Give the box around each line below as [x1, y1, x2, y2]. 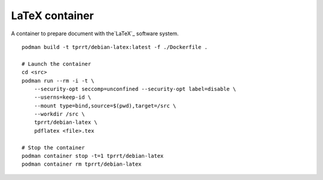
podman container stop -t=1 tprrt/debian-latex [22, 152, 164, 160]
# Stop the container [22, 144, 85, 151]
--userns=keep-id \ [33, 94, 92, 101]
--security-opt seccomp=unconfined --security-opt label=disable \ [33, 86, 236, 92]
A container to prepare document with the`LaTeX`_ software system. [11, 30, 179, 37]
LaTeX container [11, 9, 94, 22]
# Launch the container [22, 60, 92, 67]
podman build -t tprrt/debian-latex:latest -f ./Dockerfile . [22, 44, 208, 50]
